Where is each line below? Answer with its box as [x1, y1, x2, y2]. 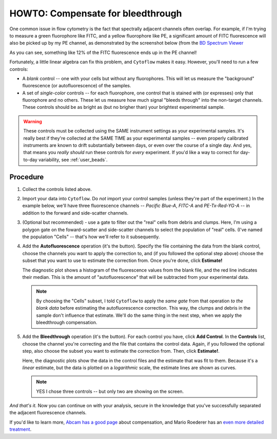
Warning [23, 118, 42, 124]
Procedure [9, 173, 44, 181]
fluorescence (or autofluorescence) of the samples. [22, 83, 131, 89]
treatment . [9, 426, 32, 432]
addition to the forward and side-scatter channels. [22, 209, 129, 216]
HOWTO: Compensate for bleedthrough [9, 8, 182, 19]
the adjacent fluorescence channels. [9, 410, 87, 416]
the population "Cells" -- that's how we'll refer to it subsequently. [22, 234, 160, 240]
